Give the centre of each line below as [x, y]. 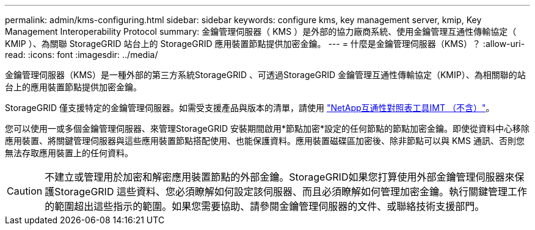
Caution [25, 191]
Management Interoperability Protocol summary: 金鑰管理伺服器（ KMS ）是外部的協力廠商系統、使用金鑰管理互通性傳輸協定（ [261, 31]
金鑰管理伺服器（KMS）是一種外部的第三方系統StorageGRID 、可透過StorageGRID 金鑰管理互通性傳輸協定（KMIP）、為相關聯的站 [265, 75]
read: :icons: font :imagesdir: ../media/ [82, 55]
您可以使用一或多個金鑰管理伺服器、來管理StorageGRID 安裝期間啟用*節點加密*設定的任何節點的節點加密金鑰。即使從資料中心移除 [267, 128]
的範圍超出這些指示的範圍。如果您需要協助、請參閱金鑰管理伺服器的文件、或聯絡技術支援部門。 [265, 206]
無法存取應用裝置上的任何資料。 [69, 153]
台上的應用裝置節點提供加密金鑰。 [73, 87]
